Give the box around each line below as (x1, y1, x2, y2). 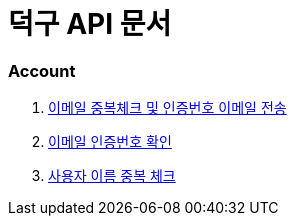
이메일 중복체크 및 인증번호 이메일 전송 (48, 99, 287, 117)
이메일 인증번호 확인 (48, 133, 172, 151)
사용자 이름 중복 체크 (48, 167, 176, 185)
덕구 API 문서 (8, 7, 172, 41)
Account (8, 60, 76, 81)
